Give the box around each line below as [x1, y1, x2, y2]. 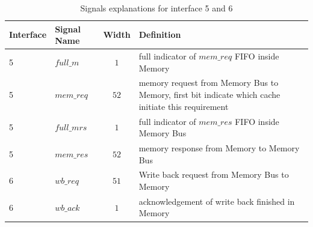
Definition [138, 28, 181, 41]
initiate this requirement [138, 100, 229, 112]
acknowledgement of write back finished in [138, 195, 295, 207]
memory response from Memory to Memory [138, 141, 300, 154]
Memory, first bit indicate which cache [138, 88, 280, 101]
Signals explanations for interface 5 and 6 [80, 2, 233, 14]
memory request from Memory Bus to [138, 76, 279, 89]
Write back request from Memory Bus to [138, 168, 289, 181]
